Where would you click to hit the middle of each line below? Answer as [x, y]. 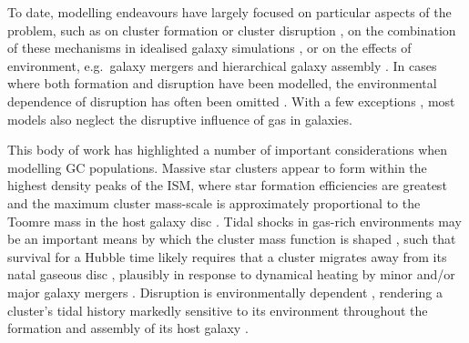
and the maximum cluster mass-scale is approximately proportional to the [214, 202]
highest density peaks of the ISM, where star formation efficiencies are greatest [227, 185]
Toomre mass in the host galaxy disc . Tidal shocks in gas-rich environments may [234, 221]
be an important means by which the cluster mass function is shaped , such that [232, 239]
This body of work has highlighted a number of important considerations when [228, 150]
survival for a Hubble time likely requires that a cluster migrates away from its [227, 256]
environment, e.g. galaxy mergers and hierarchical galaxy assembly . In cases [222, 65]
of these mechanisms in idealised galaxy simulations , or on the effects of [209, 48]
